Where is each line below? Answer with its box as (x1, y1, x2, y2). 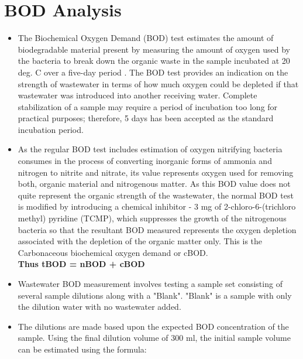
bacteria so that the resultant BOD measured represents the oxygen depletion (18, 223, 297, 235)
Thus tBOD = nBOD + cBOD (18, 258, 145, 270)
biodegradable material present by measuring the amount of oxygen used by (18, 43, 290, 55)
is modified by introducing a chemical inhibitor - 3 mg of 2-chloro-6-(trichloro (18, 200, 296, 213)
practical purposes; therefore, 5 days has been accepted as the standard (18, 112, 274, 124)
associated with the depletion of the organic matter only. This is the (18, 235, 263, 247)
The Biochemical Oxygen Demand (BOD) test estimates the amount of (18, 32, 274, 44)
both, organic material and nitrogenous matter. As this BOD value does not (18, 177, 291, 190)
